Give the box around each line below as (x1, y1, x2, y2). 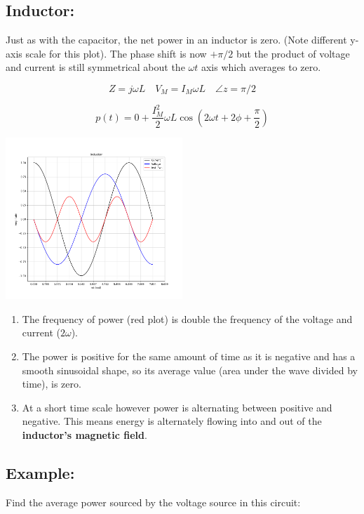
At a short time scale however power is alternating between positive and (22, 400, 332, 414)
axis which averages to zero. (201, 60, 321, 74)
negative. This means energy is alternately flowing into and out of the (22, 414, 322, 428)
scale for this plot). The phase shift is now (25, 46, 207, 60)
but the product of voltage (236, 46, 350, 60)
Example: (6, 462, 75, 483)
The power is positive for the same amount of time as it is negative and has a (22, 349, 356, 364)
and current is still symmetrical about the (6, 60, 185, 74)
